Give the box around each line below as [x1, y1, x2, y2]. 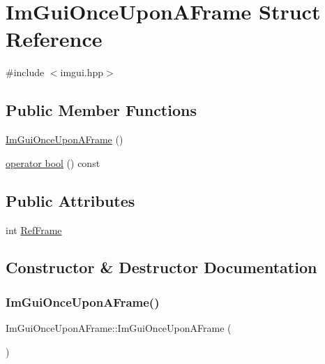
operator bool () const [6, 155, 100, 170]
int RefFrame [6, 222, 62, 237]
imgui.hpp [60, 65, 104, 80]
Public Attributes [6, 189, 135, 211]
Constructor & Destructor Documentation [6, 256, 317, 278]
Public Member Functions [6, 99, 197, 121]
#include [6, 65, 45, 80]
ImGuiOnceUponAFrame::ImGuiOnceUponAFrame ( [6, 321, 232, 335]
